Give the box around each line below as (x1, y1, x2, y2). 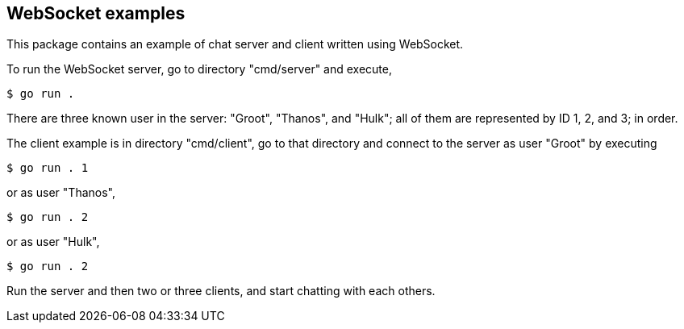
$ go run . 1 (6, 161, 89, 175)
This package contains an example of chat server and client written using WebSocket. (6, 37, 464, 52)
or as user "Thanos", (6, 185, 115, 200)
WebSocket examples (6, 3, 186, 23)
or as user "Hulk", (6, 235, 100, 249)
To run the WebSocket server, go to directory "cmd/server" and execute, (6, 62, 393, 77)
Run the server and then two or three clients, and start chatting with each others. (6, 284, 436, 298)
